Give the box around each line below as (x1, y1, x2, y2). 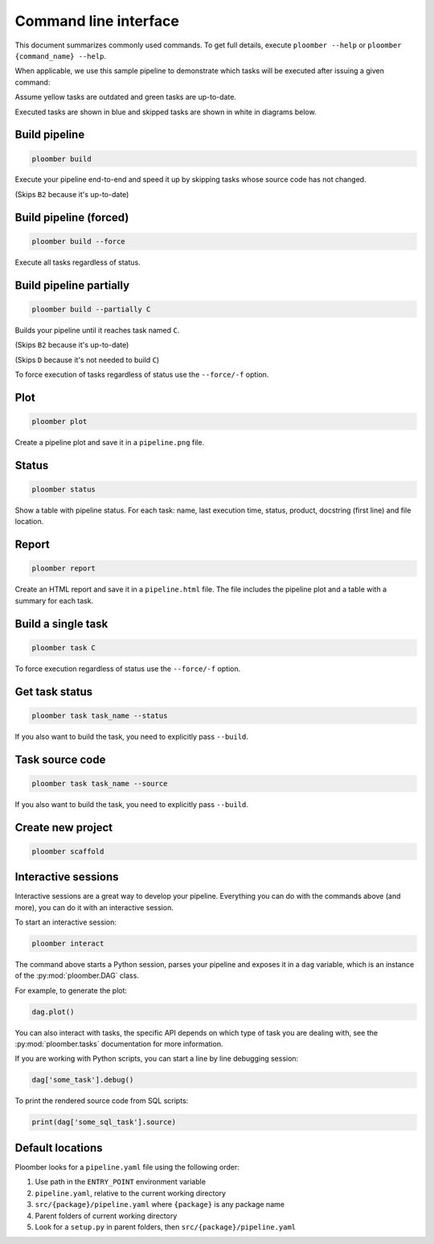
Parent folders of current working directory (35, 1211, 178, 1221)
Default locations (14, 1141, 103, 1155)
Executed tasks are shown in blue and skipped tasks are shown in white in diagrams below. (14, 107, 317, 117)
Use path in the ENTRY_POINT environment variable (35, 1177, 207, 1187)
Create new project (14, 821, 113, 834)
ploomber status (31, 485, 96, 494)
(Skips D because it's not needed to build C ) (14, 355, 160, 365)
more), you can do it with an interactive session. (14, 902, 174, 912)
